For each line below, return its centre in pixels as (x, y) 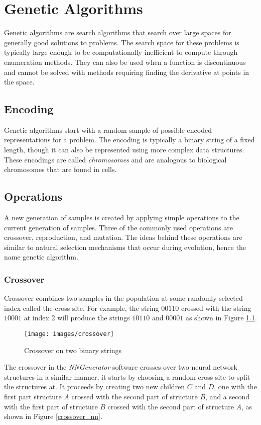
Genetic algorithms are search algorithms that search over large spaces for (118, 32)
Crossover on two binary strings (73, 350)
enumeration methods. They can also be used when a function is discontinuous (125, 62)
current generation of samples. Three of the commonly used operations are (118, 227)
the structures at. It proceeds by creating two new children (95, 387)
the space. (19, 82)
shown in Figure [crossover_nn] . (53, 416)
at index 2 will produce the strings (77, 318)
